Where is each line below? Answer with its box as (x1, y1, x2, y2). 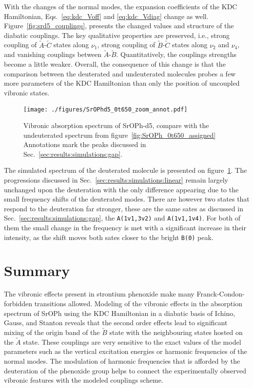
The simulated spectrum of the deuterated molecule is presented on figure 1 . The (4, 165, 247, 175)
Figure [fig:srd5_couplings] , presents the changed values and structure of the (4, 20, 234, 31)
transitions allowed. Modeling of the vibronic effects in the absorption (34, 298, 242, 308)
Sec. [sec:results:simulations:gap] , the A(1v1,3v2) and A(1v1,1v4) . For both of (4, 213, 240, 223)
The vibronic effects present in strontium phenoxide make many (4, 289, 195, 299)
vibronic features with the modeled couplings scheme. (4, 375, 163, 385)
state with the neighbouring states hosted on (109, 327, 243, 337)
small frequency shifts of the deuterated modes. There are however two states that (4, 194, 250, 204)
